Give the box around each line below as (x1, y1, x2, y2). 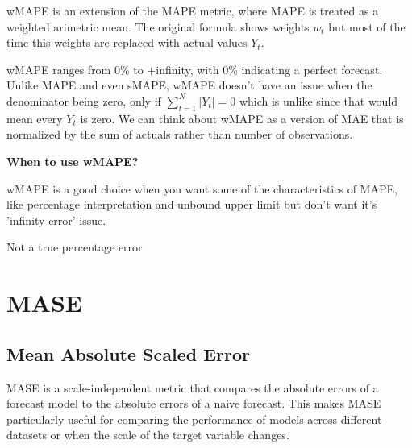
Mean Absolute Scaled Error (6, 341, 251, 366)
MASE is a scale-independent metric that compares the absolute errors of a (6, 379, 379, 396)
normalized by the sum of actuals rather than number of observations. (6, 126, 353, 143)
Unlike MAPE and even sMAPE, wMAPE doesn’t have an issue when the (6, 77, 372, 93)
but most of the (328, 18, 406, 35)
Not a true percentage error (6, 239, 143, 255)
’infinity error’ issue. (6, 211, 106, 228)
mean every (6, 110, 63, 127)
